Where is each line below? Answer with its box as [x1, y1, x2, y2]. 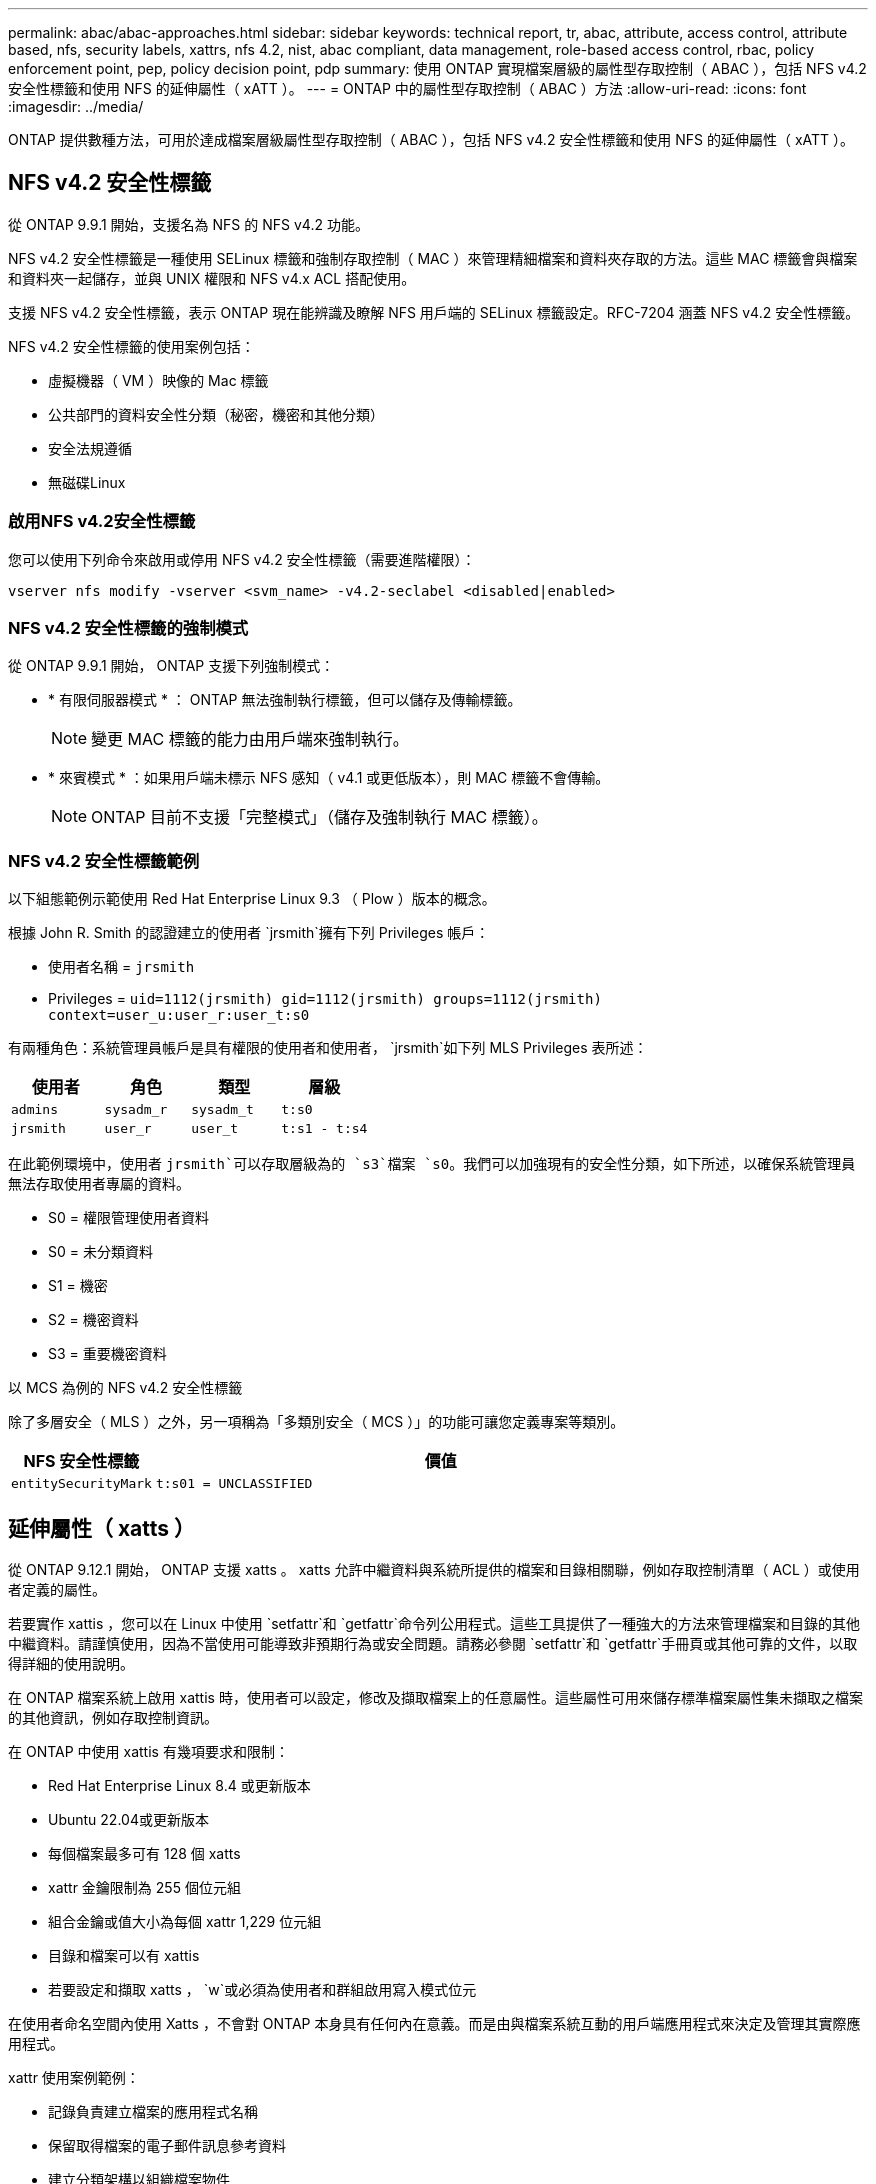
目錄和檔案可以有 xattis [48, 1946, 200, 1964]
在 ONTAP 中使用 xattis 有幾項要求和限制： [8, 1742, 289, 1760]
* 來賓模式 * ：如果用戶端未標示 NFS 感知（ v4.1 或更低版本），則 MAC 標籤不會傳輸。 [48, 769, 610, 787]
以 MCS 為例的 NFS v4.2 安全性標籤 [8, 1379, 243, 1397]
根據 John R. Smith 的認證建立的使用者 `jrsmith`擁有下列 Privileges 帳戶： [8, 924, 490, 942]
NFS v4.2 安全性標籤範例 [8, 850, 200, 871]
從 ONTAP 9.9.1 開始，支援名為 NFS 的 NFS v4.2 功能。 [8, 215, 369, 233]
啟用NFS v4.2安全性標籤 [8, 511, 196, 532]
